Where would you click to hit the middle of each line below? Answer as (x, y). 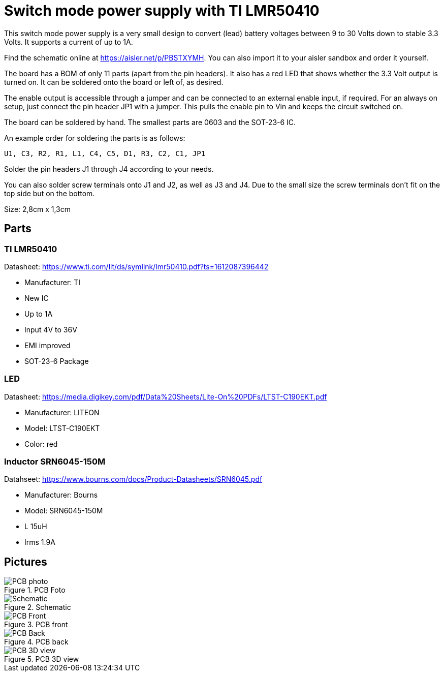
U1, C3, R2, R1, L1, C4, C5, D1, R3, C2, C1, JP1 (105, 153)
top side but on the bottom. (50, 193)
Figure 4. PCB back (36, 642)
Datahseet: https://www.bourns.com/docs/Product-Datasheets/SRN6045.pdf (133, 479)
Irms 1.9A (40, 542)
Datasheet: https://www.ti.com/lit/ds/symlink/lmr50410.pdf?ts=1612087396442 (136, 266)
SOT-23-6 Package (57, 361)
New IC (37, 298)
